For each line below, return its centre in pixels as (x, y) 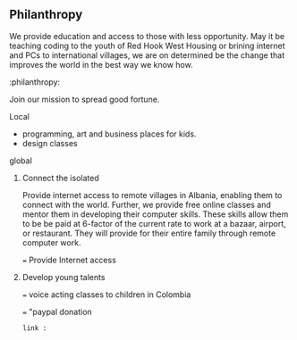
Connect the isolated (61, 178)
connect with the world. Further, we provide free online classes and (146, 204)
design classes (50, 143)
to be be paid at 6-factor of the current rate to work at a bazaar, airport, (154, 223)
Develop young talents (64, 277)
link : (34, 328)
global (21, 161)
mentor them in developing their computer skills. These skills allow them (155, 214)
